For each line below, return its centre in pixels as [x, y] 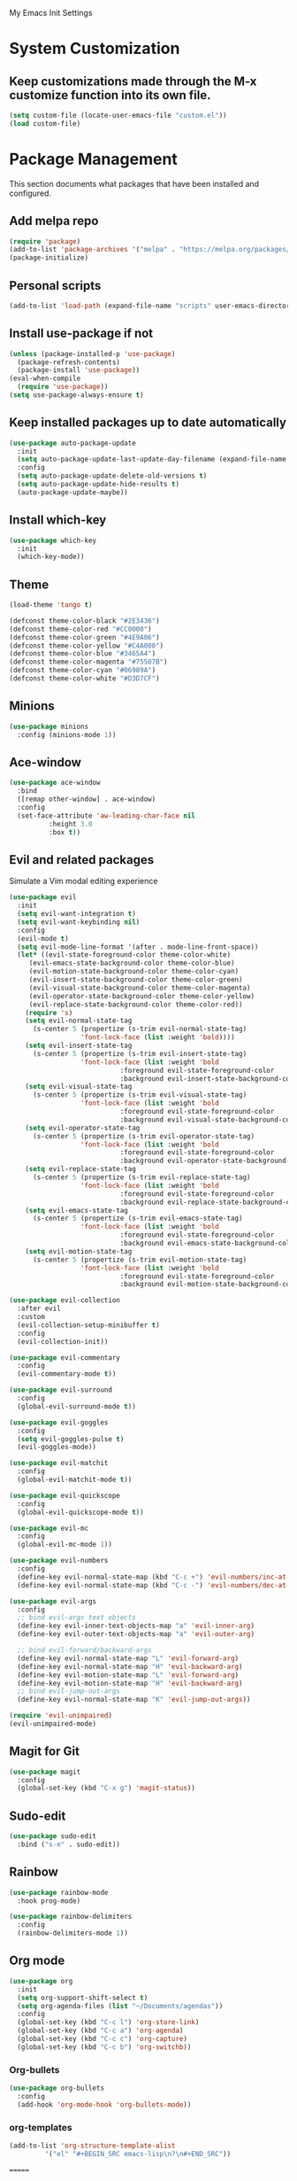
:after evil [39, 1309]
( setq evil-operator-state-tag [83, 1128]
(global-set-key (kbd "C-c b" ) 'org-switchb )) [104, 2047]
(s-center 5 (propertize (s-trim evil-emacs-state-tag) [137, 1219]
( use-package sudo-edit [53, 1836]
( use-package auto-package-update [73, 443]
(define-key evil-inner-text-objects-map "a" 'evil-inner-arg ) [136, 1626]
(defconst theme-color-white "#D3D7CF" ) [85, 679]
